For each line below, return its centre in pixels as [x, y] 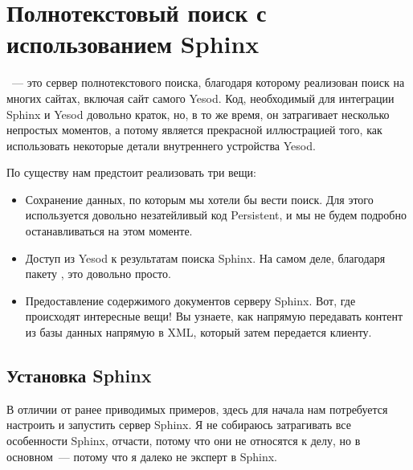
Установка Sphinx [79, 376]
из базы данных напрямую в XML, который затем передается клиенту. [198, 332]
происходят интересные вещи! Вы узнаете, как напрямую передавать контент [214, 316]
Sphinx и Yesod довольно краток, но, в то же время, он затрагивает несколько [198, 114]
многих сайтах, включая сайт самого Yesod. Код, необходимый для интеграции [200, 98]
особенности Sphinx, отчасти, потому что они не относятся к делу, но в [184, 441]
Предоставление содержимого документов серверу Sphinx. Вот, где [190, 300]
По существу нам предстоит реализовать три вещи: [132, 172]
